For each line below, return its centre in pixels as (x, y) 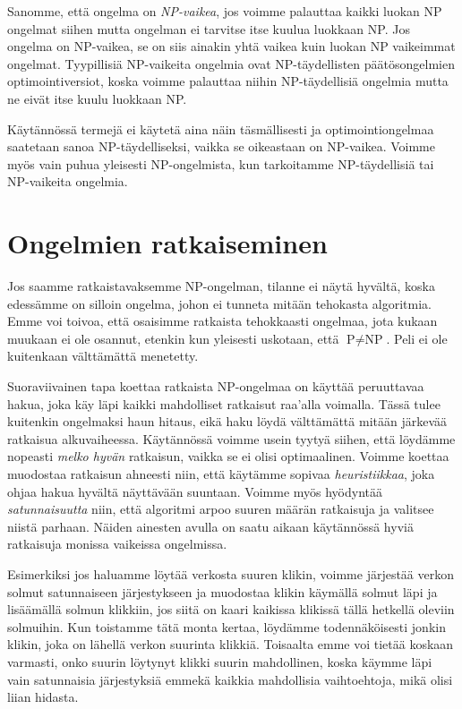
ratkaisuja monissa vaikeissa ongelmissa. (117, 544)
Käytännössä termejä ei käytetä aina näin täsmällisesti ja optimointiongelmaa (221, 128)
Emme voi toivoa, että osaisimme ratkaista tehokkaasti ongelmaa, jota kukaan (222, 321)
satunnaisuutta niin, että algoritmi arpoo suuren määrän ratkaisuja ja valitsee (221, 509)
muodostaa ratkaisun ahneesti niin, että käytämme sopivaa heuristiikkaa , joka (221, 474)
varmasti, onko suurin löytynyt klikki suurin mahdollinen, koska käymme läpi (220, 661)
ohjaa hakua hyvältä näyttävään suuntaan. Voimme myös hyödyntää (195, 491)
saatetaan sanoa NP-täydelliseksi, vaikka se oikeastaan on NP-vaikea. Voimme (221, 146)
